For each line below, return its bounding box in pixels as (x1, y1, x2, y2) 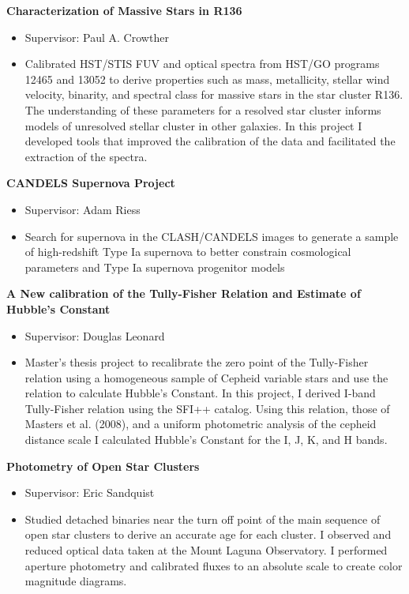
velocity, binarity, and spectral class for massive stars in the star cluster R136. (24, 86, 403, 103)
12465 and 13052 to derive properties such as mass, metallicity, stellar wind (24, 70, 390, 87)
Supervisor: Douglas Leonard (24, 327, 165, 344)
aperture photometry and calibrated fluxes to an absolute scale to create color (24, 557, 403, 573)
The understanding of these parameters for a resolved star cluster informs (24, 101, 381, 118)
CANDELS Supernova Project (6, 175, 175, 191)
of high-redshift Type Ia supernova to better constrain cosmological (24, 243, 351, 260)
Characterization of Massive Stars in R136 (6, 2, 242, 18)
